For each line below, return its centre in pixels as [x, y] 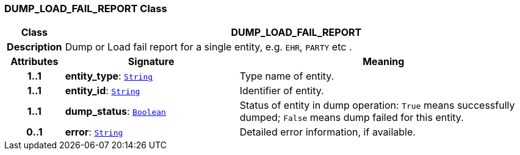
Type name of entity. [287, 76]
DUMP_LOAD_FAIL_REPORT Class [86, 9]
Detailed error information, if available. [327, 132]
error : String [94, 132]
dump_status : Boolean [115, 112]
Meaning [384, 62]
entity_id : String [103, 91]
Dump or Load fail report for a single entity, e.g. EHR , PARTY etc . [208, 47]
